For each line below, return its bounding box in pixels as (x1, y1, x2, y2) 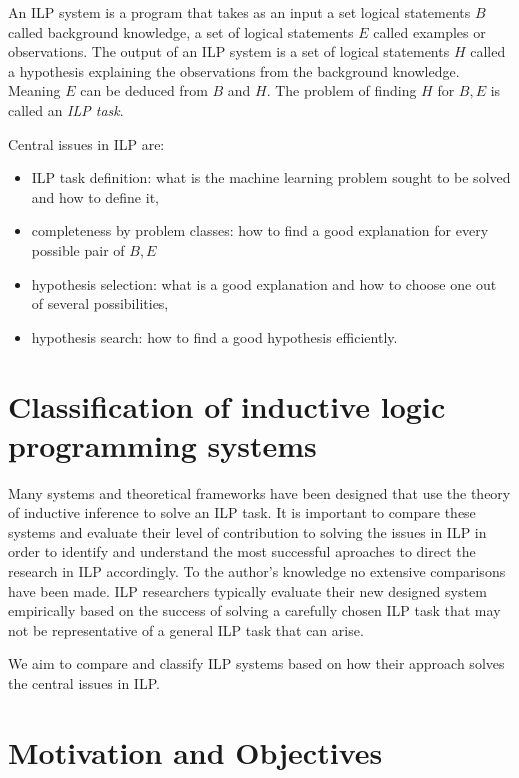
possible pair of (31, 239, 125, 260)
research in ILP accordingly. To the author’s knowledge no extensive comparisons (8, 561, 506, 581)
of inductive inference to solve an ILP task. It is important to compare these (8, 502, 476, 523)
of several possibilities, (31, 293, 169, 314)
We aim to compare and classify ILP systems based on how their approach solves (8, 653, 505, 674)
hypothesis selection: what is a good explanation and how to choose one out (31, 273, 497, 294)
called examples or (373, 21, 486, 42)
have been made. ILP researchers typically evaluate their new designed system (8, 580, 487, 601)
